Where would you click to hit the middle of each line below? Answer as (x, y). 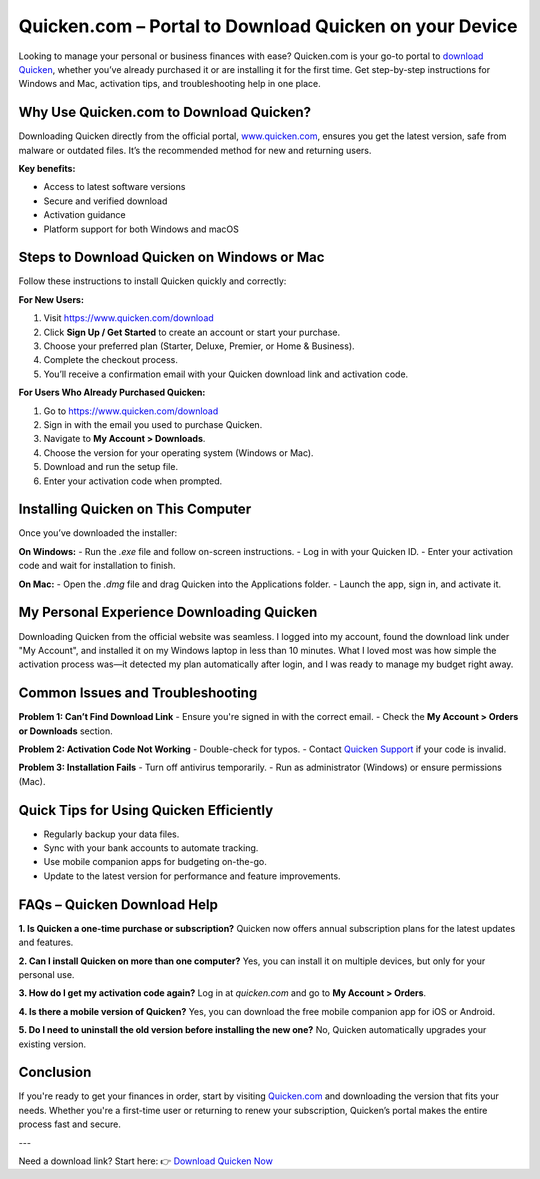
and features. (46, 942)
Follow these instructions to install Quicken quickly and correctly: (152, 281)
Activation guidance (84, 215)
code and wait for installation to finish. (97, 566)
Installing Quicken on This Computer (135, 509)
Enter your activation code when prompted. (133, 481)
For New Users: (51, 299)
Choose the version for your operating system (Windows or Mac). (178, 452)
